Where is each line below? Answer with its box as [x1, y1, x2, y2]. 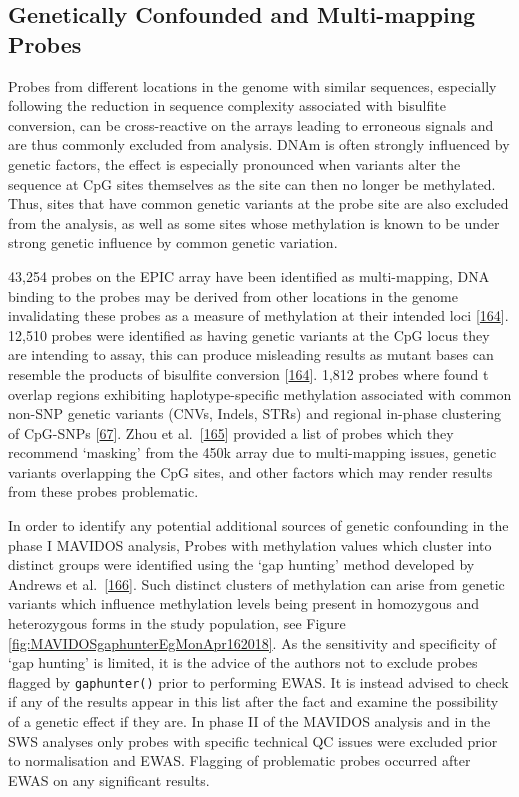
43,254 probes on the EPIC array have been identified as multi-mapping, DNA [8, 265, 490, 286]
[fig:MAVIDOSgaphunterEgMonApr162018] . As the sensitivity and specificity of [8, 632, 497, 653]
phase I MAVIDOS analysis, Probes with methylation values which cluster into [8, 534, 492, 555]
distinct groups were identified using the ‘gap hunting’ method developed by [8, 554, 475, 575]
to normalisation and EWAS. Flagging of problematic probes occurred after [8, 750, 471, 771]
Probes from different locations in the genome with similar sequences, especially [8, 75, 497, 96]
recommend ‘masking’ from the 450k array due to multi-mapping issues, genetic [8, 442, 497, 463]
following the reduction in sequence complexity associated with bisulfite [8, 95, 446, 116]
